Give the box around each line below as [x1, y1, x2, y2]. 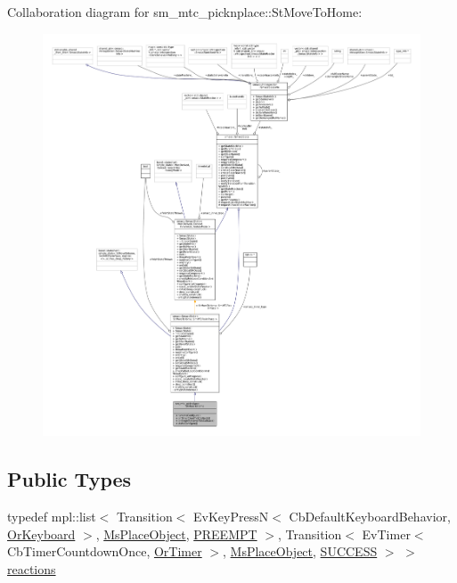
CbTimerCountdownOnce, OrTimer [7, 542, 202, 561]
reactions [7, 559, 56, 578]
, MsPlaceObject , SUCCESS [223, 542, 378, 561]
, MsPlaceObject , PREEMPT [95, 524, 257, 543]
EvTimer [362, 524, 411, 543]
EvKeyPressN [193, 507, 269, 526]
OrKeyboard [7, 524, 76, 543]
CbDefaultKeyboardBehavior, [289, 507, 451, 526]
